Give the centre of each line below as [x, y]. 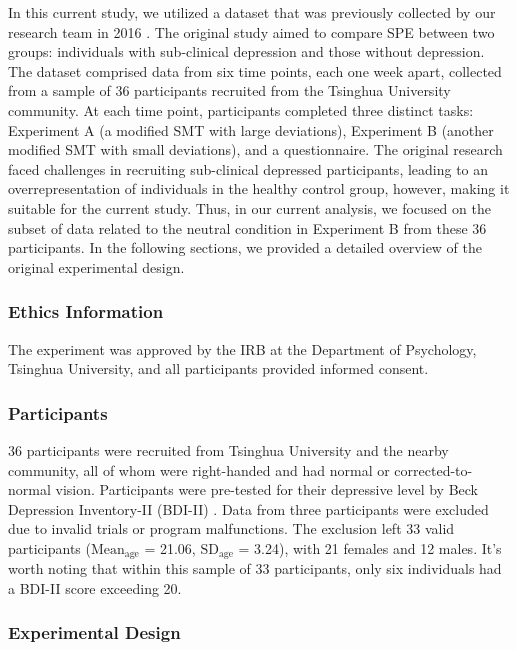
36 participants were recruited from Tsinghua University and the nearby [228, 449]
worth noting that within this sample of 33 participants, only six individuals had [255, 568]
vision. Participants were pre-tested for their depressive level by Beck [267, 489]
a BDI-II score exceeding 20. [95, 587]
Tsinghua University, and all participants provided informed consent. [218, 368]
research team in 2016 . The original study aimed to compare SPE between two [251, 31]
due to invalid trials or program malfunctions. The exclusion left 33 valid [231, 528]
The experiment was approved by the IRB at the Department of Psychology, [242, 348]
